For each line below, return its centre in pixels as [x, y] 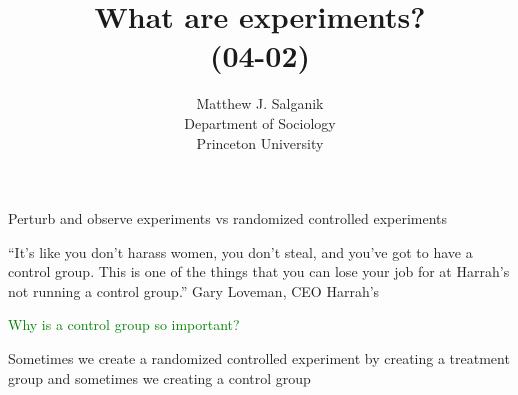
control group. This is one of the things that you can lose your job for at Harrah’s [259, 271]
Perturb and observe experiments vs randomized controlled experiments [228, 218]
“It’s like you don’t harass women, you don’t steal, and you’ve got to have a [240, 251]
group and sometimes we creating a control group [159, 377]
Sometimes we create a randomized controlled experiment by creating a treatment [259, 358]
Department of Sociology [260, 122]
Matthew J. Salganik [260, 103]
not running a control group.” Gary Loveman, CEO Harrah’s [194, 290]
